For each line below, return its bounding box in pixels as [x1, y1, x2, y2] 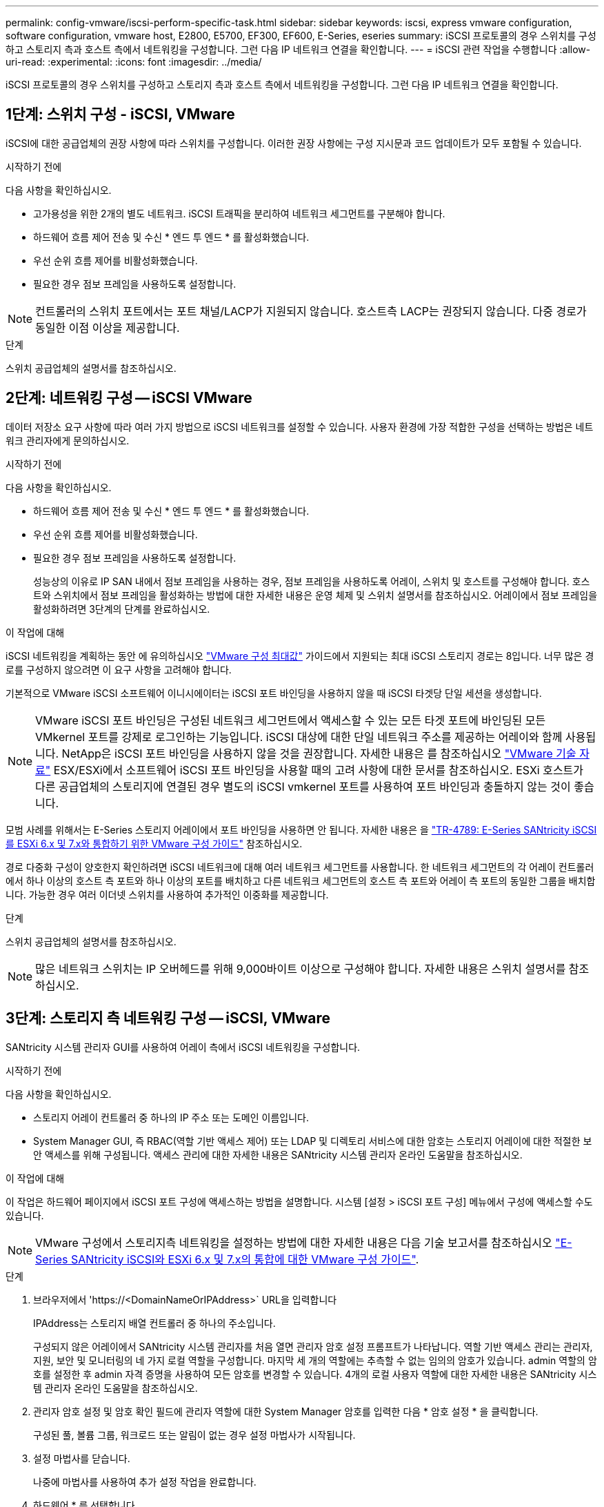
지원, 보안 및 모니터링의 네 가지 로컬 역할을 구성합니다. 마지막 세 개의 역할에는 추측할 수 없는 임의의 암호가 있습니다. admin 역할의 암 [33, 1354, 597, 1366]
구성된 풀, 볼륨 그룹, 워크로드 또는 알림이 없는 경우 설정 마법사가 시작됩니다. [33, 1428, 356, 1441]
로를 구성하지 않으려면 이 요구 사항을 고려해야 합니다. [6, 663, 232, 676]
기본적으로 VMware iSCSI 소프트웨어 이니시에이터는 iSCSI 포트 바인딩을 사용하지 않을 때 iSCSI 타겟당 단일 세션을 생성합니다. [6, 687, 542, 699]
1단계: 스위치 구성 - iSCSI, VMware [6, 106, 235, 124]
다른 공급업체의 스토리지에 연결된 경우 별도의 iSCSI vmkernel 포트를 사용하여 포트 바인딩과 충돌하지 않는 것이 [35, 779, 571, 794]
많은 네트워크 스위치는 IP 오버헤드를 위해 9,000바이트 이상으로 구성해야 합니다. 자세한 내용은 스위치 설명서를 [35, 961, 566, 976]
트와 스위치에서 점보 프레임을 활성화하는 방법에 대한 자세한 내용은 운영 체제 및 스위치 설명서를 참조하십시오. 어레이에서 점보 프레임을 [33, 589, 598, 601]
